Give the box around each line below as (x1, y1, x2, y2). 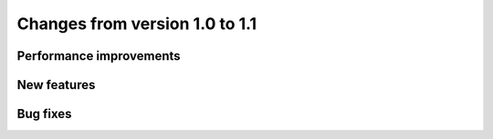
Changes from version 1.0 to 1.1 (16, 14, 257, 34)
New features (16, 77, 96, 93)
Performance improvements (16, 48, 182, 64)
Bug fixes (16, 106, 72, 122)
